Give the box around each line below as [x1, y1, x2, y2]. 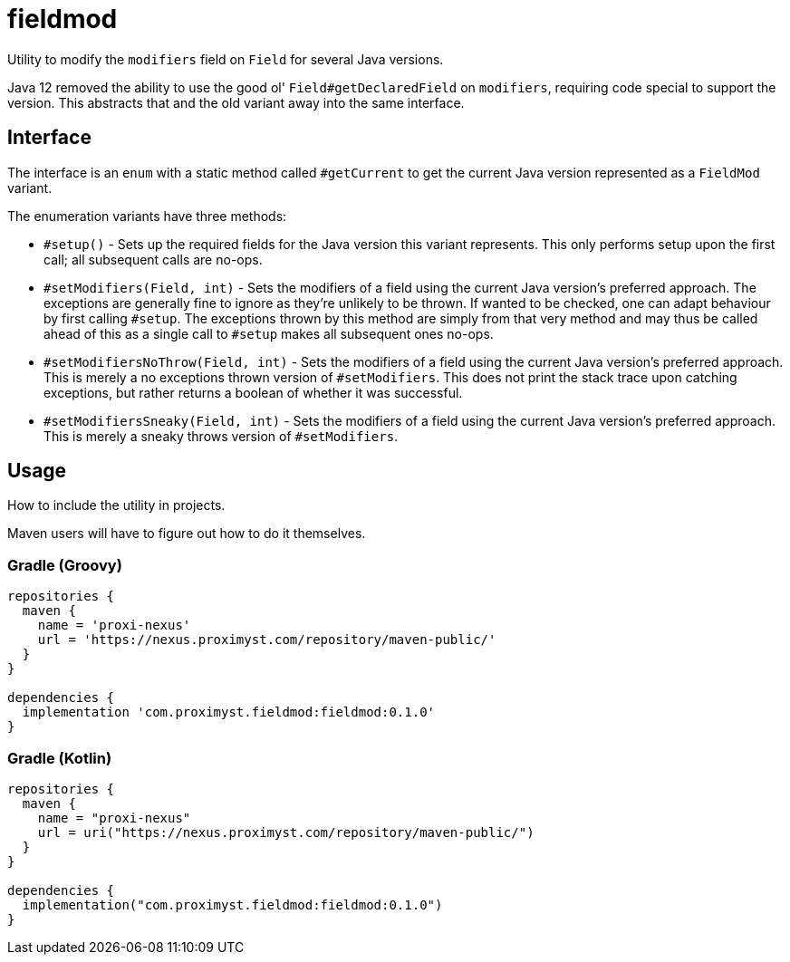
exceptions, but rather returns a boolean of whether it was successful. [43, 384, 463, 400]
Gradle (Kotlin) [7, 748, 112, 767]
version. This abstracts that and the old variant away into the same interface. [7, 94, 465, 111]
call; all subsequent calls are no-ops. [43, 251, 263, 267]
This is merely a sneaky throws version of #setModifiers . [43, 428, 399, 444]
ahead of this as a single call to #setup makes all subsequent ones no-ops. [43, 325, 494, 342]
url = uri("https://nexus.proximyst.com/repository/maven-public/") [37, 824, 535, 840]
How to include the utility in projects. [7, 497, 226, 514]
